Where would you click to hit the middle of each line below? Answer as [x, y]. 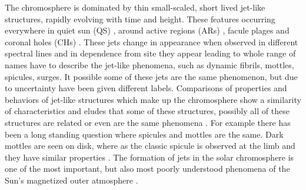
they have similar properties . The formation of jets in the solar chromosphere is [149, 157]
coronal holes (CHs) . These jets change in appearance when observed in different [152, 41]
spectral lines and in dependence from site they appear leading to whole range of [150, 53]
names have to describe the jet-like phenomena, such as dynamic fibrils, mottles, [149, 64]
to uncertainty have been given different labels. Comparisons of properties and [146, 88]
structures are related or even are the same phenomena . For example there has [148, 122]
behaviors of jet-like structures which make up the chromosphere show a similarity [153, 99]
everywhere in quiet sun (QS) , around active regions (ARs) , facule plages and [147, 30]
